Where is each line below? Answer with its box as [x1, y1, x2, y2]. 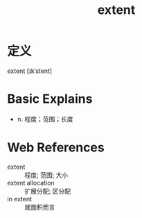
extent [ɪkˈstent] [7, 67, 53, 75]
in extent [7, 194, 33, 203]
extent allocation [7, 178, 55, 187]
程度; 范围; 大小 [24, 171, 69, 179]
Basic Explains [7, 91, 93, 107]
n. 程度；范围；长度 [17, 115, 74, 123]
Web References [7, 140, 105, 156]
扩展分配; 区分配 [24, 187, 71, 195]
